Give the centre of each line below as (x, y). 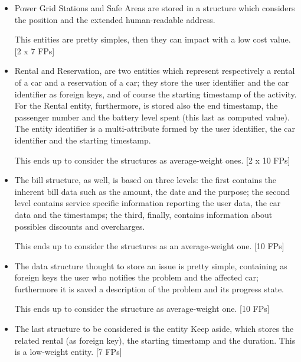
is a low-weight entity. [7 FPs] (68, 352)
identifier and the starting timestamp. (83, 140)
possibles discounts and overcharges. (80, 226)
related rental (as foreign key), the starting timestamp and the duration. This (155, 340)
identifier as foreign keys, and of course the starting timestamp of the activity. (156, 94)
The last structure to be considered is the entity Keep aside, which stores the (154, 329)
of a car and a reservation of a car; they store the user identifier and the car (152, 82)
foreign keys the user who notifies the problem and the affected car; (136, 277)
